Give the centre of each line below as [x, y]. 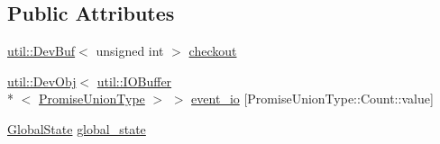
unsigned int [130, 51]
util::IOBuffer [134, 81]
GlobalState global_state [77, 128]
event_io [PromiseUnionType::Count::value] [312, 99]
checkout [213, 51]
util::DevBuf [41, 51]
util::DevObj [42, 81]
